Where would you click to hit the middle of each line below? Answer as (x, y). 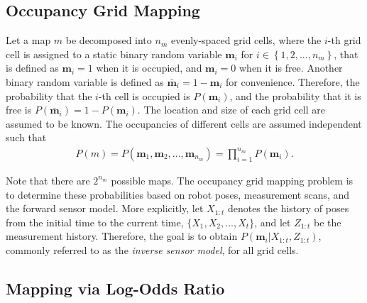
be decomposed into (109, 40)
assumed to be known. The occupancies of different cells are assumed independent (184, 123)
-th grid (344, 40)
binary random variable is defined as (85, 81)
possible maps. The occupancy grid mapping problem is (232, 180)
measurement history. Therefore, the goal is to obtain (122, 236)
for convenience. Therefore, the (293, 81)
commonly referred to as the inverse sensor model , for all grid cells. (152, 249)
